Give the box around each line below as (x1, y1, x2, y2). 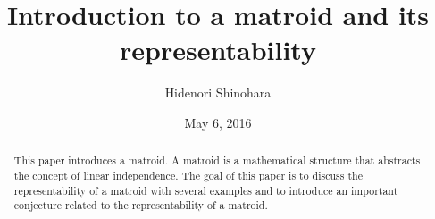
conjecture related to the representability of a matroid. (13, 198, 268, 213)
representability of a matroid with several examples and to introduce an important (13, 182, 398, 198)
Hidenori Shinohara (164, 83, 272, 102)
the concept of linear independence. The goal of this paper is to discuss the (13, 167, 363, 182)
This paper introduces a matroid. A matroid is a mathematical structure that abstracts (13, 153, 421, 168)
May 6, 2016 (184, 113, 252, 131)
